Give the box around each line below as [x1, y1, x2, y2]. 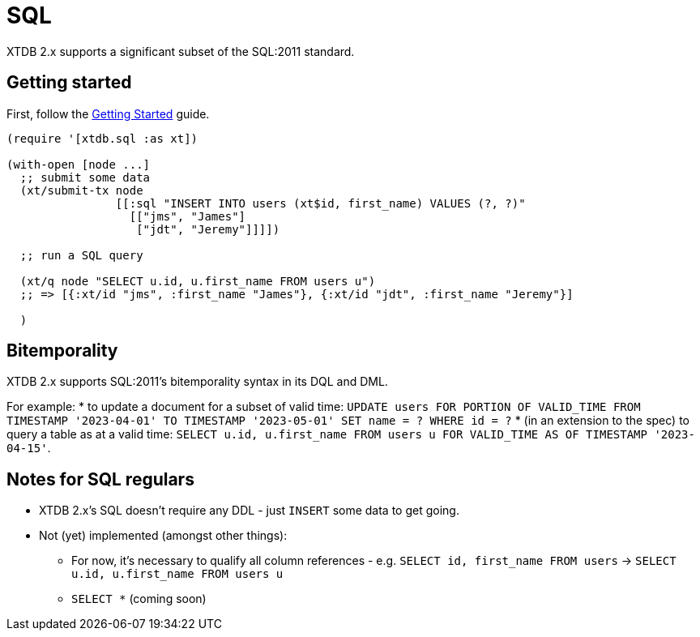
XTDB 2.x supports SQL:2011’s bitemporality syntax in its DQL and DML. [6, 374, 388, 389]
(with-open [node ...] [6, 157, 151, 171]
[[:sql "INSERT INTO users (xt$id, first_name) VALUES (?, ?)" [115, 196, 526, 210]
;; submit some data [19, 170, 151, 184]
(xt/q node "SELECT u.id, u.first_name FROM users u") [19, 274, 376, 288]
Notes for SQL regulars [6, 468, 194, 490]
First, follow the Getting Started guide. [6, 106, 210, 121]
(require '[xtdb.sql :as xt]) [6, 131, 198, 145]
